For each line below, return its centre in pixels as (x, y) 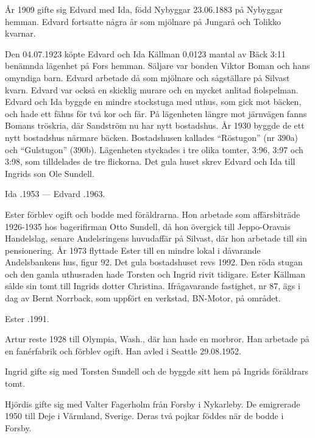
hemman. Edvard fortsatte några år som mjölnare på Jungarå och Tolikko (143, 21)
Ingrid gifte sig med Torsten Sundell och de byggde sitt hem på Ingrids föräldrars (157, 371)
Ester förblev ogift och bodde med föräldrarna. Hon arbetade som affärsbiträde (153, 214)
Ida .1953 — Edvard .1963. (55, 194)
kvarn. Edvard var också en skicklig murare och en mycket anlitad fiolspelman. (152, 89)
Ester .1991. (27, 318)
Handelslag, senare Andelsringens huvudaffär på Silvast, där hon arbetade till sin (156, 238)
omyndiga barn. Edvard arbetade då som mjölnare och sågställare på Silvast (147, 77)
